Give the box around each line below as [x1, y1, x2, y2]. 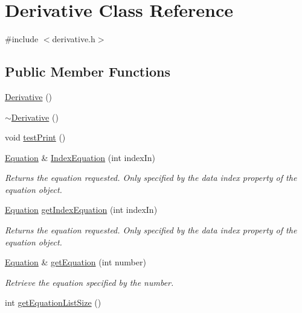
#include [5, 33, 39, 45]
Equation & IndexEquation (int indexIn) [5, 151, 155, 163]
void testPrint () [5, 131, 66, 144]
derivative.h [52, 33, 95, 45]
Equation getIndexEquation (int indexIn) [5, 203, 158, 216]
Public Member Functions [5, 62, 170, 81]
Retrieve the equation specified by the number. [5, 276, 174, 288]
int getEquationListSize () [5, 296, 101, 309]
